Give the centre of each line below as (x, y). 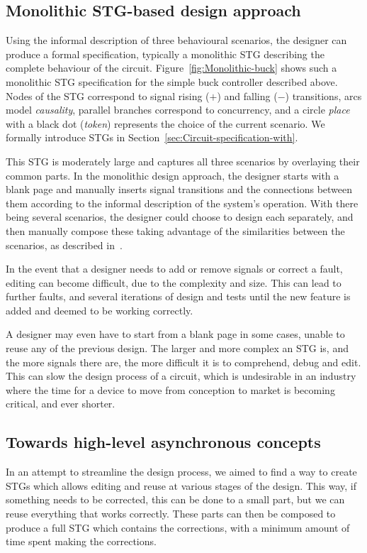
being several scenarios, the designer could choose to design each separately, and (180, 217)
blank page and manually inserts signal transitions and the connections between (179, 189)
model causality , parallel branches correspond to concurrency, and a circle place (178, 110)
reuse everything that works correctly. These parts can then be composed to (171, 514)
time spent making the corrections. (81, 541)
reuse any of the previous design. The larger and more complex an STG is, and (177, 348)
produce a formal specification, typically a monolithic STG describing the (165, 54)
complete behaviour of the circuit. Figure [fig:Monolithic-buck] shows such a (171, 68)
